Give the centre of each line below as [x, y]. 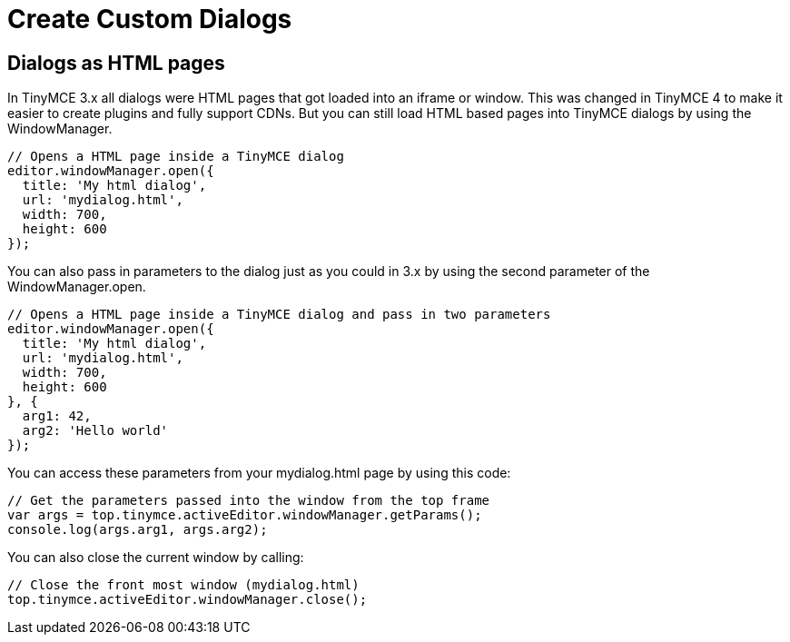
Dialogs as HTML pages [116, 63]
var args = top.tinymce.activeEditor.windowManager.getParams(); [245, 515]
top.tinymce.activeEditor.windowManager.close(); [188, 600]
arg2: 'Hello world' [95, 431]
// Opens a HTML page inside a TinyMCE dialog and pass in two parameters [279, 315]
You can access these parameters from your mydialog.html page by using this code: [259, 473]
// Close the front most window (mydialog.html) [183, 585]
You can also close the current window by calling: [156, 558]
